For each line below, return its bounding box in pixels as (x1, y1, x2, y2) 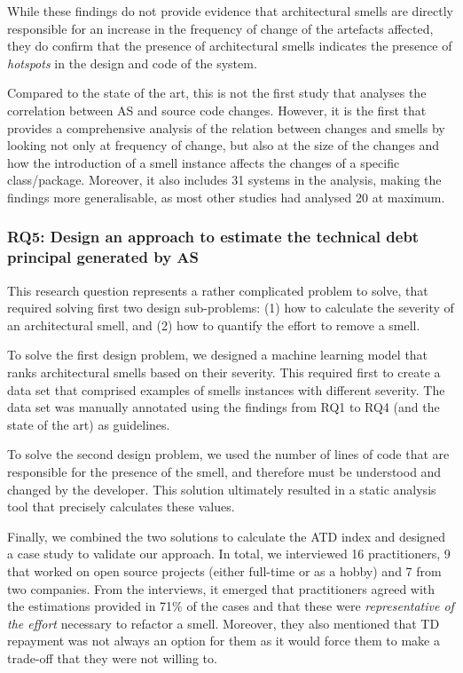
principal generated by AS (7, 246, 199, 268)
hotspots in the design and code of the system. (7, 53, 257, 72)
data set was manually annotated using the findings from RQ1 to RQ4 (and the (7, 398, 440, 416)
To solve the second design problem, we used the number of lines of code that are (7, 445, 450, 463)
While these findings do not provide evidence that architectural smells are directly (7, 2, 453, 20)
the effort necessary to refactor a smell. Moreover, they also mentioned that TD (7, 614, 440, 632)
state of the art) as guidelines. (7, 415, 170, 433)
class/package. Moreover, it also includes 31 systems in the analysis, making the (7, 170, 442, 189)
